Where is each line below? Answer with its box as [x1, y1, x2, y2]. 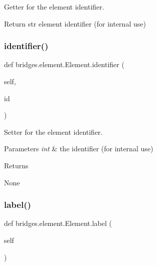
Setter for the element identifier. [4, 126, 103, 137]
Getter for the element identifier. [4, 2, 104, 12]
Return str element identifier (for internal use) [4, 18, 146, 29]
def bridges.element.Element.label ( [4, 218, 112, 228]
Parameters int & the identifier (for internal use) [4, 143, 153, 154]
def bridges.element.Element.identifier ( [4, 59, 124, 70]
